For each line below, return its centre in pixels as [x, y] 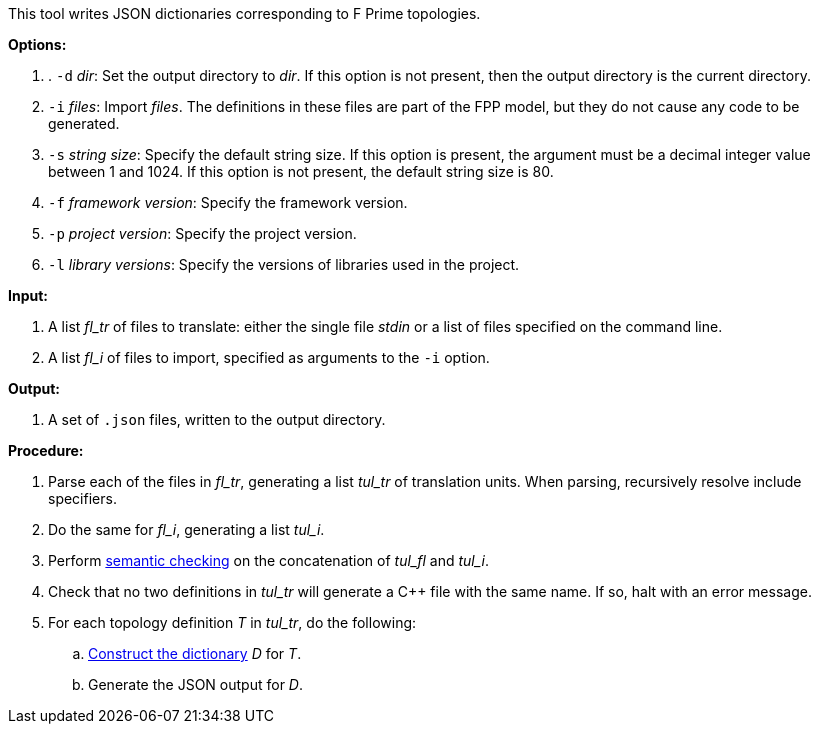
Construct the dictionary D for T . [195, 653]
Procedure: [46, 450]
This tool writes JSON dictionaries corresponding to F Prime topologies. [244, 13]
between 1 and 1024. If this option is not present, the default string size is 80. [301, 171]
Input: [28, 295]
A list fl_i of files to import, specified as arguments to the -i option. [269, 357]
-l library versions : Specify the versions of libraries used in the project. [284, 264]
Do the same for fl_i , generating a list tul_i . [186, 529]
